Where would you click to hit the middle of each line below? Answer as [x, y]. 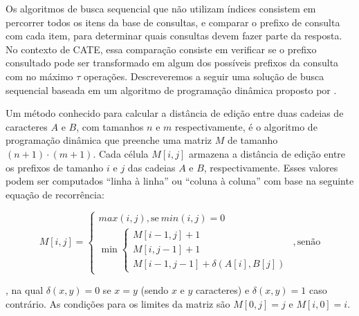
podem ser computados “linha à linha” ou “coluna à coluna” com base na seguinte [180, 181]
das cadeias [151, 167]
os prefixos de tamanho [55, 167]
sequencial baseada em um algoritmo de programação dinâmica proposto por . [171, 90]
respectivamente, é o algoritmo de [246, 126]
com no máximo [39, 76]
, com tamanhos [110, 126]
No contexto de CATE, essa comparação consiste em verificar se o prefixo [161, 49]
